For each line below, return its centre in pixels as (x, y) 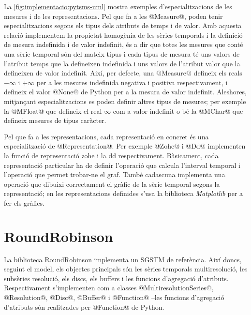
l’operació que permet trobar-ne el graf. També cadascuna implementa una (115, 174)
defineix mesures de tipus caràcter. (55, 120)
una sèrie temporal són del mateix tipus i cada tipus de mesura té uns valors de (122, 53)
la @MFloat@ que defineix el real (53, 111)
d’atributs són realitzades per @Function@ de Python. (84, 307)
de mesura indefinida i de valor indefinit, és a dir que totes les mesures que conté (124, 44)
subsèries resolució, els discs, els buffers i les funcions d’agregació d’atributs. (116, 278)
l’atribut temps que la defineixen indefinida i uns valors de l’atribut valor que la (122, 63)
